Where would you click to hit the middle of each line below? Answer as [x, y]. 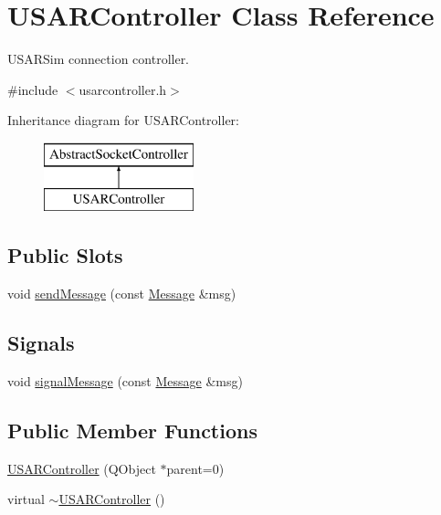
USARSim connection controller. [99, 59]
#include [33, 89]
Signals [41, 343]
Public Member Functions [132, 431]
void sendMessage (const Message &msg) [122, 294]
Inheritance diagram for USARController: [123, 120]
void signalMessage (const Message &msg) [125, 381]
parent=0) [195, 468]
